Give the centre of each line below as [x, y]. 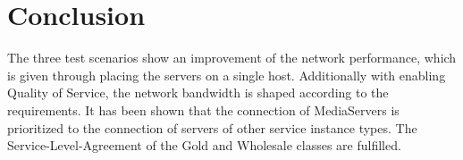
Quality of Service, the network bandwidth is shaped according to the [198, 93]
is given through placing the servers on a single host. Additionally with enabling [227, 75]
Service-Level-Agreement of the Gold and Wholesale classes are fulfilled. [204, 145]
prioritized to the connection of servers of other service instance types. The [212, 127]
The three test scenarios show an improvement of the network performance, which [232, 58]
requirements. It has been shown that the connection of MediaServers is [203, 109]
